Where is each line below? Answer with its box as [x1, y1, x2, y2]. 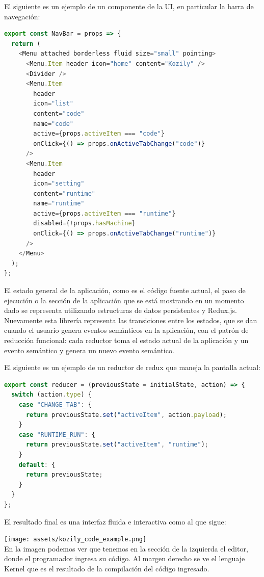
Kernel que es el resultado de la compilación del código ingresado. [4, 563, 209, 573]
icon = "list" [33, 100, 74, 108]
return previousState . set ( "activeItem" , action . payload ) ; [25, 411, 227, 418]
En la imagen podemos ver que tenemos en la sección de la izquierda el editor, [4, 543, 248, 554]
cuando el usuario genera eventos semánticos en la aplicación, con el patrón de [4, 325, 249, 335]
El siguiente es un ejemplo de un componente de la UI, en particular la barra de [4, 1, 254, 11]
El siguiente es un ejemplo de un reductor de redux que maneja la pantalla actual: [4, 362, 260, 373]
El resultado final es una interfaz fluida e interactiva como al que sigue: [4, 516, 226, 527]
